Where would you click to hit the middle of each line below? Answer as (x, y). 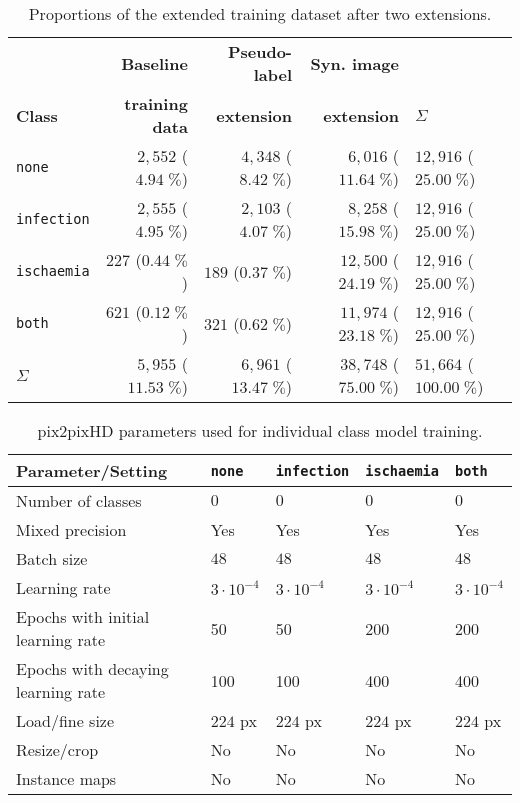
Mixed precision (71, 529)
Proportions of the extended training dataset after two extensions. (260, 13)
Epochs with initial (83, 616)
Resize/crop (57, 749)
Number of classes (79, 500)
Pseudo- (260, 51)
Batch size (52, 558)
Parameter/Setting (92, 470)
